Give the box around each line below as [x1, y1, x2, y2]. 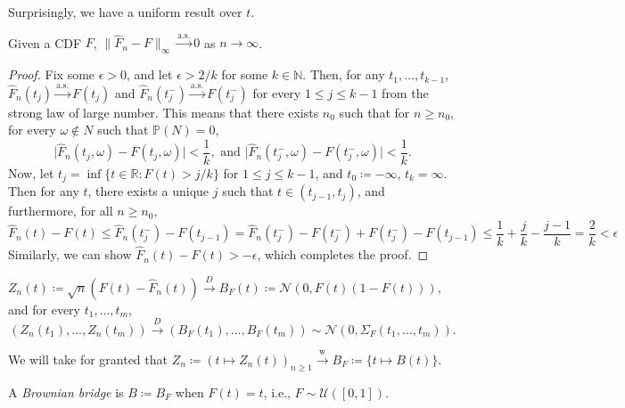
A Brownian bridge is [8, 382, 124, 401]
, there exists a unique [87, 182, 210, 200]
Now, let [8, 163, 54, 182]
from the [382, 83, 429, 102]
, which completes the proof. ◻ [257, 245, 429, 264]
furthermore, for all [8, 201, 113, 220]
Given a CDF [8, 33, 82, 52]
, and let [127, 65, 173, 84]
